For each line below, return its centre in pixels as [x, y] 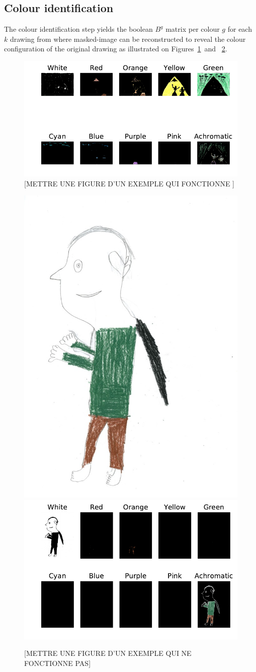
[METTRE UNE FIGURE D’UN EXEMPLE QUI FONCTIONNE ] [129, 183]
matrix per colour [193, 29]
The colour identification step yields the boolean [78, 29]
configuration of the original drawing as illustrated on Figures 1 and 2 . [116, 49]
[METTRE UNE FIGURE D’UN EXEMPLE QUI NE [108, 653]
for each [240, 29]
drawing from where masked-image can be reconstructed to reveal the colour [128, 39]
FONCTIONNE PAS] [58, 663]
